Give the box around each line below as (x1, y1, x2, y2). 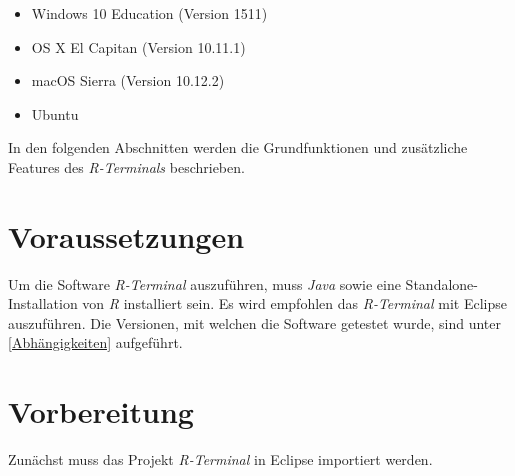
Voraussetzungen (8, 215, 245, 256)
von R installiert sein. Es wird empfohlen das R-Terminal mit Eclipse (82, 293, 507, 314)
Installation (8, 293, 78, 314)
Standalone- (405, 273, 478, 294)
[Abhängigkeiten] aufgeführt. (8, 332, 183, 353)
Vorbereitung (8, 391, 194, 432)
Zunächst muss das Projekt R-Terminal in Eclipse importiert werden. (8, 449, 433, 470)
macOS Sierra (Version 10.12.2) (31, 70, 225, 91)
